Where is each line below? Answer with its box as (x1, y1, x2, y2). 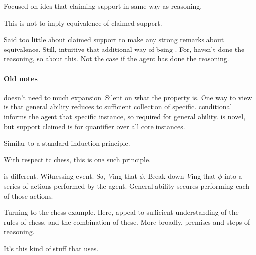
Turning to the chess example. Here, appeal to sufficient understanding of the (4, 207, 239, 217)
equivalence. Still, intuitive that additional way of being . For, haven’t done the (4, 44, 245, 54)
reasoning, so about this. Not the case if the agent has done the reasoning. (4, 53, 229, 64)
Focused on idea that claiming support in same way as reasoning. (4, 1, 202, 11)
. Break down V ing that (143, 171, 216, 181)
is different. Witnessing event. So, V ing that (4, 171, 137, 181)
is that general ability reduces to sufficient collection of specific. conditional (4, 102, 232, 112)
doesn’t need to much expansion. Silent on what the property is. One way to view (4, 92, 252, 102)
